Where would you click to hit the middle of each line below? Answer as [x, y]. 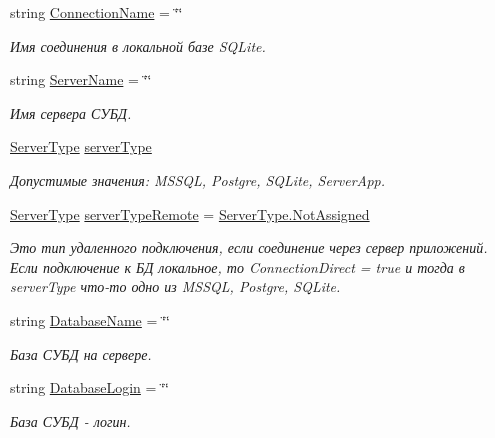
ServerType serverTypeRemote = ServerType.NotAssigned [190, 213]
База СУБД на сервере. [81, 353]
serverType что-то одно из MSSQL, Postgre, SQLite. [175, 286]
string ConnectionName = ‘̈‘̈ [96, 12]
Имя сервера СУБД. [71, 112]
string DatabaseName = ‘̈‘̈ [90, 319]
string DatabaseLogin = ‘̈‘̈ [89, 387]
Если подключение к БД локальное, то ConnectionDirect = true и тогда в [237, 266]
